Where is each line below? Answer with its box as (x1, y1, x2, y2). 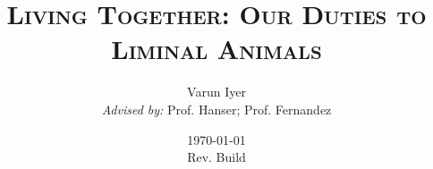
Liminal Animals (111, 30, 322, 67)
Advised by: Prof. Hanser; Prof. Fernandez (101, 99, 332, 118)
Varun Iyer (187, 82, 246, 101)
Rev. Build (187, 148, 246, 166)
